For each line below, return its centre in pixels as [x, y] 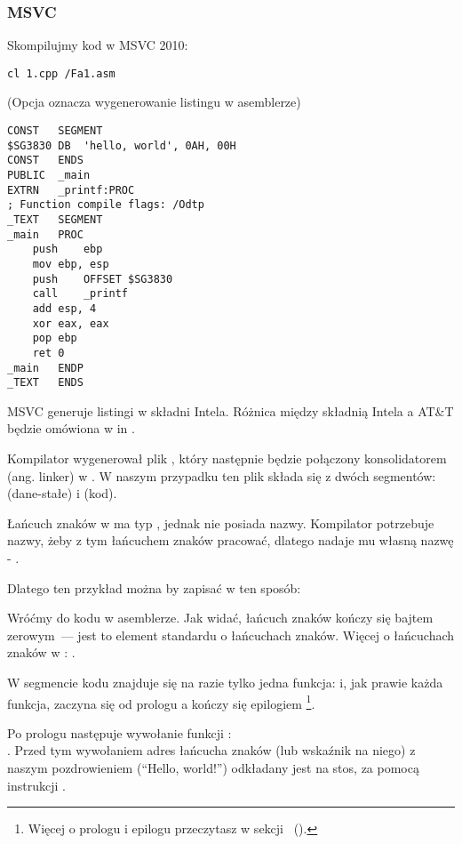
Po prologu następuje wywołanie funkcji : [119, 732]
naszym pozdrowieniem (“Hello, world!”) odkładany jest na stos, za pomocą [213, 768]
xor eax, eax [71, 323]
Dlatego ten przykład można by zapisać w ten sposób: [154, 587]
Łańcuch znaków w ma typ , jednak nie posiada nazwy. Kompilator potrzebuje [221, 522]
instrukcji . [36, 785]
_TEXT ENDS [45, 383]
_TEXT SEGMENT [55, 220]
